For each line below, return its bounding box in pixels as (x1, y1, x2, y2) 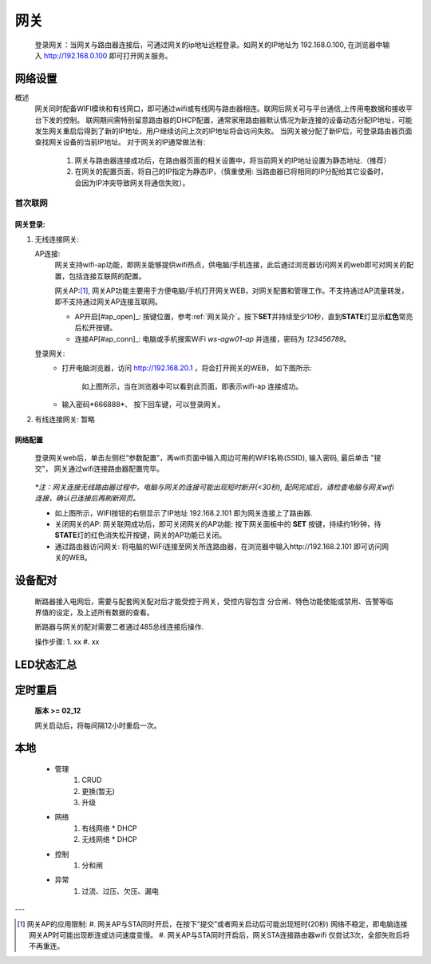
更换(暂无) (81, 786, 116, 796)
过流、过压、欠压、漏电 (81, 886, 159, 895)
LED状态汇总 (14, 658, 77, 671)
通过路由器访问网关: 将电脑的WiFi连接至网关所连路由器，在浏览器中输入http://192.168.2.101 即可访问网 (54, 541, 389, 551)
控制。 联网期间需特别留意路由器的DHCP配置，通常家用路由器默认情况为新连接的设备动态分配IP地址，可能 (62, 115, 413, 124)
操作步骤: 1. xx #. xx (34, 637, 100, 646)
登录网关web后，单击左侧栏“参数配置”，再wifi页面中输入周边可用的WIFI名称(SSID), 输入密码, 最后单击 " (34, 453, 374, 462)
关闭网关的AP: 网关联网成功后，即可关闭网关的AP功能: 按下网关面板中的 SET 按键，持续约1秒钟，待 (54, 519, 382, 528)
